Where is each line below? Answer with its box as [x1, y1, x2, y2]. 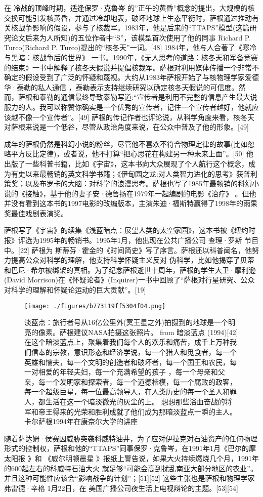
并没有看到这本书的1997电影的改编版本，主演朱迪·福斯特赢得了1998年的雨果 [4, 198, 257, 209]
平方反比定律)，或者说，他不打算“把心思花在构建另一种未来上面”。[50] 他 [11, 148, 254, 159]
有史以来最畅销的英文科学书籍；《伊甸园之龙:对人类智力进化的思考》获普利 [11, 168, 257, 179]
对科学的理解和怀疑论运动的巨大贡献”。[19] [4, 284, 146, 295]
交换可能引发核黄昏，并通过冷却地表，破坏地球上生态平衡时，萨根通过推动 [4, 12, 252, 23]
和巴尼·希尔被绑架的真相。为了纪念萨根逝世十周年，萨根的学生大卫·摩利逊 [4, 264, 256, 275]
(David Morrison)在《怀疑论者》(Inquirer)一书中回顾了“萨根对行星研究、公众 [4, 274, 255, 285]
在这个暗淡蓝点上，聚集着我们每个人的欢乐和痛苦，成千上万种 [24, 337, 230, 347]
